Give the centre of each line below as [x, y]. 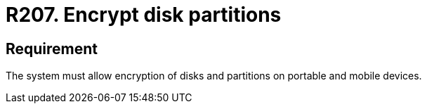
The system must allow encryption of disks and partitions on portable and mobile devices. [214, 76]
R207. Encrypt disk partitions [144, 15]
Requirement [52, 49]
